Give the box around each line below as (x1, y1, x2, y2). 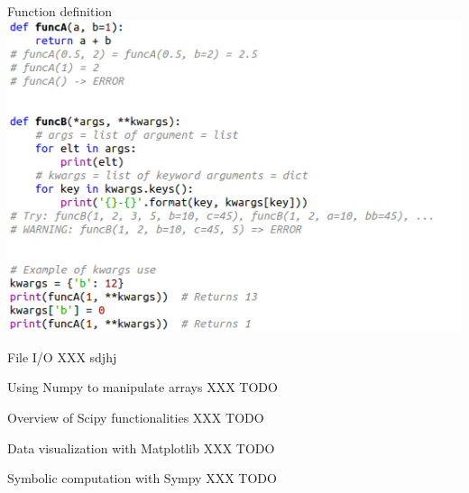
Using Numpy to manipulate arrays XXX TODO (7, 378, 278, 397)
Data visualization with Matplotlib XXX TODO (7, 438, 275, 457)
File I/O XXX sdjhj (7, 347, 117, 366)
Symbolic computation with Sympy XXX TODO (7, 469, 277, 488)
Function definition (7, 2, 113, 20)
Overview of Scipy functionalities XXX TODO (7, 408, 264, 427)
